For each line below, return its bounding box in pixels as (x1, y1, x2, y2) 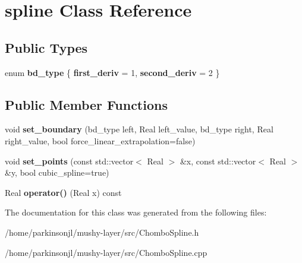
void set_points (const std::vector (5, 154, 134, 167)
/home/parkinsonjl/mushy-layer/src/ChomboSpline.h (5, 226, 199, 238)
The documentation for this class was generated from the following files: (5, 206, 267, 218)
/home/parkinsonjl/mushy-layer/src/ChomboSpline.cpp (5, 246, 207, 258)
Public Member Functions (5, 95, 168, 113)
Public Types (5, 38, 88, 56)
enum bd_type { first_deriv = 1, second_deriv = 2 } (5, 66, 220, 78)
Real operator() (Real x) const (5, 186, 122, 198)
